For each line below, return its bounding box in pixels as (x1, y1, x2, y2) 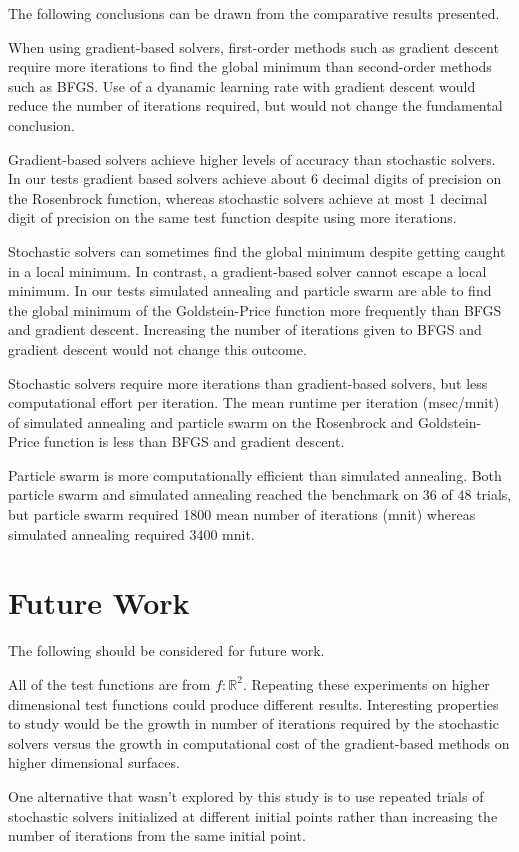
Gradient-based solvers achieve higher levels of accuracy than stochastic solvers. (8, 148, 496, 169)
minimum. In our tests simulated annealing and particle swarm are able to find (8, 280, 492, 301)
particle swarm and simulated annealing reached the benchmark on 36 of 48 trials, (8, 484, 512, 505)
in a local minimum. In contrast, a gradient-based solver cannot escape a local (8, 260, 487, 281)
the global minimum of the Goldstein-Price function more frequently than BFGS (8, 299, 502, 320)
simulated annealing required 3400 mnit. (8, 523, 255, 544)
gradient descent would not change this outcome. (8, 338, 307, 359)
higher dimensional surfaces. (8, 752, 180, 773)
